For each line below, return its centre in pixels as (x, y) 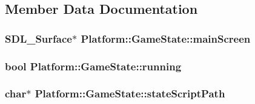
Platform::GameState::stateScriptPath (130, 93)
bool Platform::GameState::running (93, 66)
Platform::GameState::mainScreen (166, 38)
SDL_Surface (38, 38)
